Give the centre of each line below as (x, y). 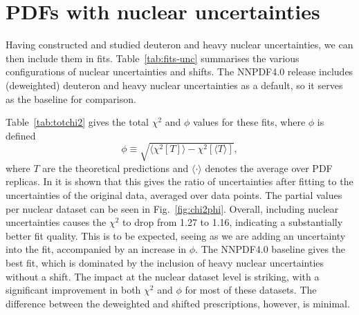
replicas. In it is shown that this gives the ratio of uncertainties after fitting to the (179, 181)
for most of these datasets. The (251, 290)
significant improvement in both (73, 290)
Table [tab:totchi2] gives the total (77, 122)
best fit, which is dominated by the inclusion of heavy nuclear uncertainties (165, 262)
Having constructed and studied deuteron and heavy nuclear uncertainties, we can (179, 45)
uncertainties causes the (56, 222)
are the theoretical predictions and (116, 168)
